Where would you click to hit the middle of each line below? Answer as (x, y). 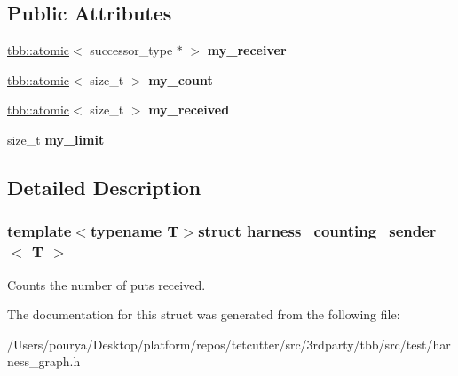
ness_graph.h (44, 361)
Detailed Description (104, 187)
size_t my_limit (56, 139)
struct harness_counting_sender (317, 231)
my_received (189, 110)
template (39, 231)
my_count (181, 79)
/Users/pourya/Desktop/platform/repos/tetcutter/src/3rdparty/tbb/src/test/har (229, 344)
